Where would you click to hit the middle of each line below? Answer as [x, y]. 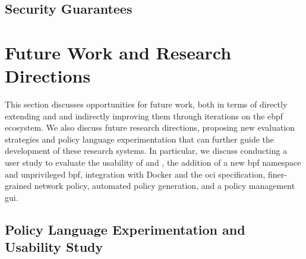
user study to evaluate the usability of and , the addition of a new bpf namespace [153, 162]
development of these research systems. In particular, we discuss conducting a [146, 151]
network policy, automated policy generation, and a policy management [165, 186]
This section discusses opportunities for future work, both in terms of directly [146, 104]
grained [18, 186]
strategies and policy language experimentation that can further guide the [140, 139]
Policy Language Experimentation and [125, 229]
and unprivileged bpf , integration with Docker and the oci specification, [135, 174]
